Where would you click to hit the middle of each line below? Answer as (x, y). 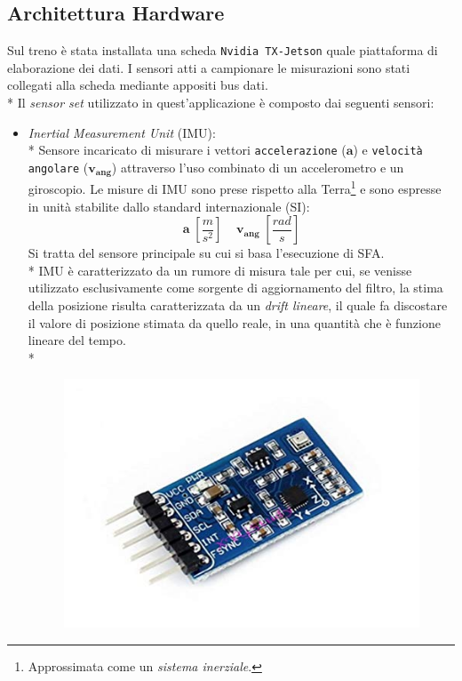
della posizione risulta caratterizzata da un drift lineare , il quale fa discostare (238, 304)
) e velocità (388, 150)
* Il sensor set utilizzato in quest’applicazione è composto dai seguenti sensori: (221, 103)
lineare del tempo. (77, 340)
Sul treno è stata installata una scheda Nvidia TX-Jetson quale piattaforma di (223, 50)
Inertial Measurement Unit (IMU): (122, 132)
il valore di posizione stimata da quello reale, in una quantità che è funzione (234, 322)
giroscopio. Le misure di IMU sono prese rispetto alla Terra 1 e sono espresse (235, 187)
